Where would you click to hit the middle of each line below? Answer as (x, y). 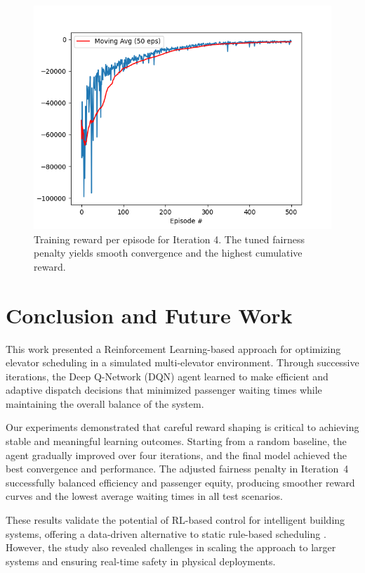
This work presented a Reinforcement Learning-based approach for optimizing (173, 348)
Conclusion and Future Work (149, 315)
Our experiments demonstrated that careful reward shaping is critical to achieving (182, 427)
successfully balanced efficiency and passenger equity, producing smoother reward (180, 482)
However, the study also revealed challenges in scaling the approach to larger (171, 547)
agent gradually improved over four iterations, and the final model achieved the (177, 455)
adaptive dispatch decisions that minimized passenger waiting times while (164, 390)
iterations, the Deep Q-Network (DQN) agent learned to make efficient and (167, 376)
